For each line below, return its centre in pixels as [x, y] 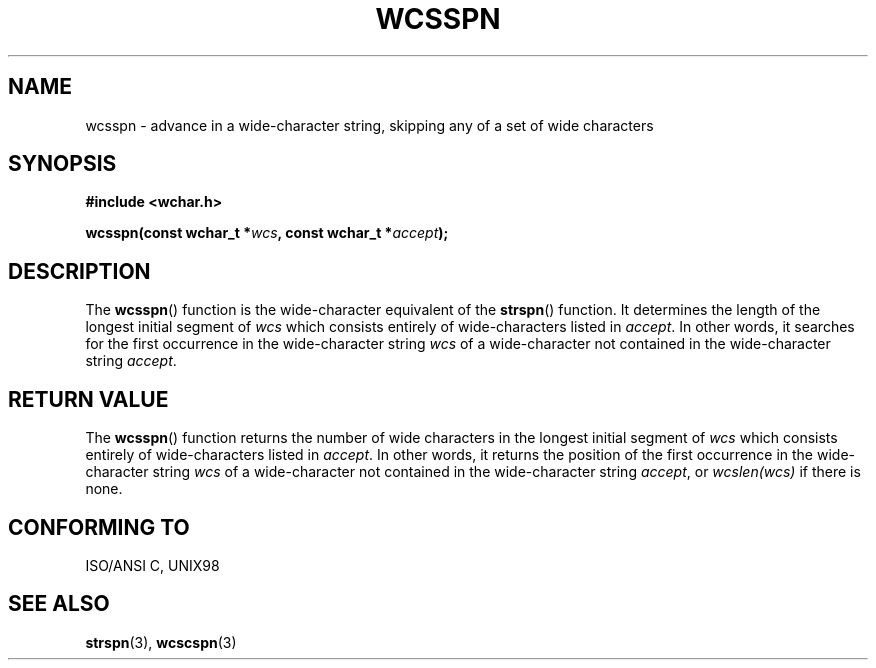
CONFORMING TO [99, 527]
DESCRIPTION [79, 271]
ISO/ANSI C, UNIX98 [152, 565]
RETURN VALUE [88, 399]
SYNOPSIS [62, 164]
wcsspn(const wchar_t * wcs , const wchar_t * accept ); [267, 233]
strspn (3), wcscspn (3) [161, 642]
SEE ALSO [59, 604]
